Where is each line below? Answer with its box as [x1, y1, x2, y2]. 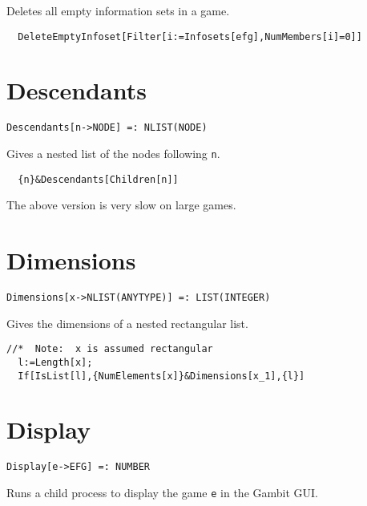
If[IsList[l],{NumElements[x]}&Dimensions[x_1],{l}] [18, 370, 305, 382]
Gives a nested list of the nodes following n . [6, 145, 220, 162]
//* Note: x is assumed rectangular [6, 343, 213, 355]
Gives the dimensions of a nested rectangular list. [6, 314, 248, 331]
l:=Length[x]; [18, 356, 93, 368]
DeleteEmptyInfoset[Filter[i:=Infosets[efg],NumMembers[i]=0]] [18, 30, 362, 43]
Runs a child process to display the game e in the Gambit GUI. [6, 484, 318, 501]
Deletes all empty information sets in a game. [6, 2, 230, 18]
